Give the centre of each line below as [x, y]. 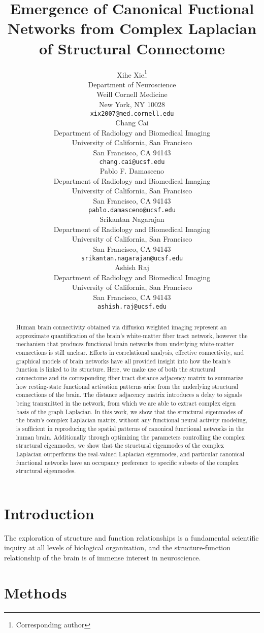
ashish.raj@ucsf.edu [132, 306]
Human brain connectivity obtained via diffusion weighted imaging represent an [121, 327]
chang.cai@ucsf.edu [132, 162]
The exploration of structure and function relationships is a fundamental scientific [131, 537]
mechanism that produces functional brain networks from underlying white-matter [125, 344]
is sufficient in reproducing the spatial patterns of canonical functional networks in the [130, 428]
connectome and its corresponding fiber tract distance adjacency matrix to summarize [130, 378]
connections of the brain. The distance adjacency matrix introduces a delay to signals [129, 395]
